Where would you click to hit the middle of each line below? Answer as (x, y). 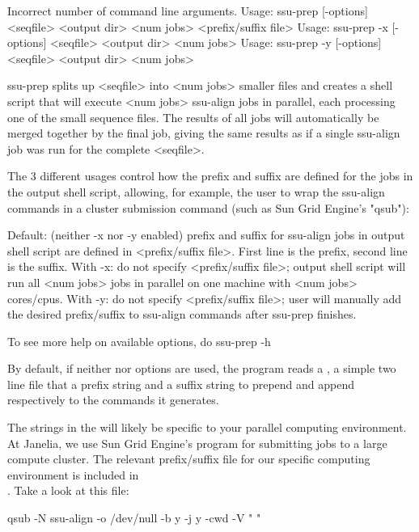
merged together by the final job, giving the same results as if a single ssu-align (204, 133)
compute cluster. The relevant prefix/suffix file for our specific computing (189, 459)
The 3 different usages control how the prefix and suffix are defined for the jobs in (210, 176)
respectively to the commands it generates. (113, 400)
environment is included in (73, 474)
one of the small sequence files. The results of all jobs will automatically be (193, 117)
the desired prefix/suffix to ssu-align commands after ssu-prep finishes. (182, 314)
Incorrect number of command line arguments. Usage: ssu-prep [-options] (188, 11)
